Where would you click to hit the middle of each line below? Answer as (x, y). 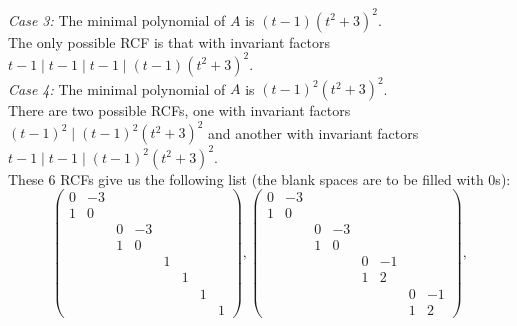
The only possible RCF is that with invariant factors (169, 41)
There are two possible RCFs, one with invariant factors (179, 110)
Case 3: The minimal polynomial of (117, 19)
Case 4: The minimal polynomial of (117, 88)
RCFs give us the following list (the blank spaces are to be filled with (272, 178)
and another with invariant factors (313, 132)
